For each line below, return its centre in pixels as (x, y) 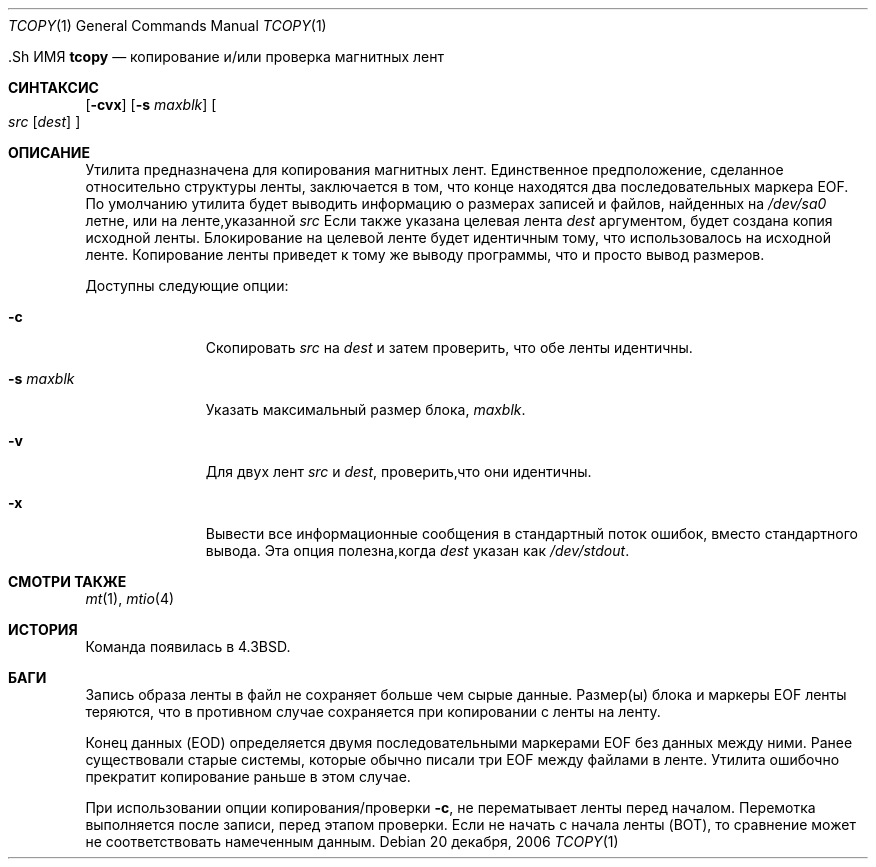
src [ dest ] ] (44, 121)
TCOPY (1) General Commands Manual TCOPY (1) (167, 25)
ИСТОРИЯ (43, 629)
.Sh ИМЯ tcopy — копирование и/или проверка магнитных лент (226, 56)
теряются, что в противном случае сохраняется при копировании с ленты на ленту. (373, 711)
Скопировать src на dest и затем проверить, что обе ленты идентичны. (449, 347)
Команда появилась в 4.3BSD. (188, 646)
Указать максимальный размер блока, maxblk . (365, 409)
